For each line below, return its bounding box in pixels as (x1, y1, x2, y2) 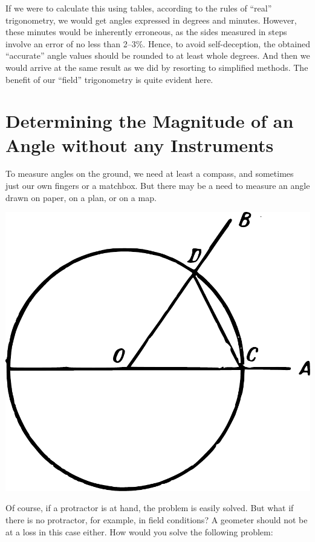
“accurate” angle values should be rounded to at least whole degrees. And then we (5, 49, 310, 62)
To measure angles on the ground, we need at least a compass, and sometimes (5, 167, 294, 180)
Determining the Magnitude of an (5, 108, 294, 133)
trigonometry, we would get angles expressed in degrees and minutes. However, (5, 13, 297, 26)
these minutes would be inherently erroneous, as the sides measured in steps (5, 25, 287, 38)
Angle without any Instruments (5, 132, 274, 157)
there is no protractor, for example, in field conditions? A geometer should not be (5, 513, 308, 526)
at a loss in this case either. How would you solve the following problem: (5, 525, 273, 538)
